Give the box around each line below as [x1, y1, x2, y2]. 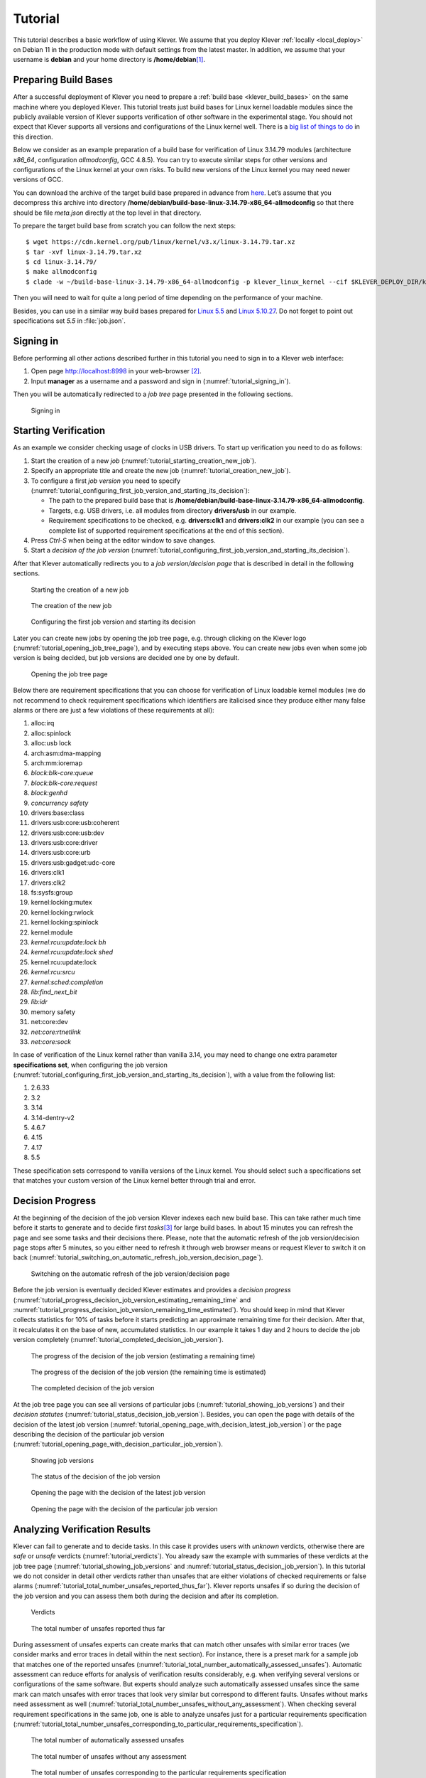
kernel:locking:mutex [31, 898, 92, 907]
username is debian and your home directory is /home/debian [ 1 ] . [13, 55, 206, 64]
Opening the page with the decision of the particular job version [31, 1504, 218, 1513]
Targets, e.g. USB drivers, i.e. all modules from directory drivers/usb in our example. [48, 506, 297, 515]
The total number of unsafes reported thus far [31, 1624, 165, 1632]
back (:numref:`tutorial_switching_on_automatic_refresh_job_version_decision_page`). [13, 1253, 263, 1262]
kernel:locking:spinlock [31, 918, 99, 927]
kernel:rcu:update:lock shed [31, 948, 114, 957]
